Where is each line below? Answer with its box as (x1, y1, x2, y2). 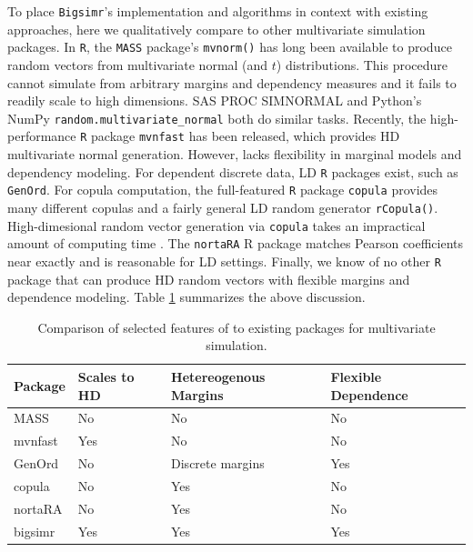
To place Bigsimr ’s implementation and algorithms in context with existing (7, 2, 428, 20)
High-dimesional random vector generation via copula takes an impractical (7, 216, 426, 235)
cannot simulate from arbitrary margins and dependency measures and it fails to (7, 73, 457, 92)
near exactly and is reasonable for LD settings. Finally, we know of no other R (7, 251, 441, 270)
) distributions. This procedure (276, 55, 448, 74)
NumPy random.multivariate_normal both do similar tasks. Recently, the (7, 108, 427, 127)
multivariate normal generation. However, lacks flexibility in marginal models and (7, 145, 462, 163)
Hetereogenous (171, 366, 266, 386)
